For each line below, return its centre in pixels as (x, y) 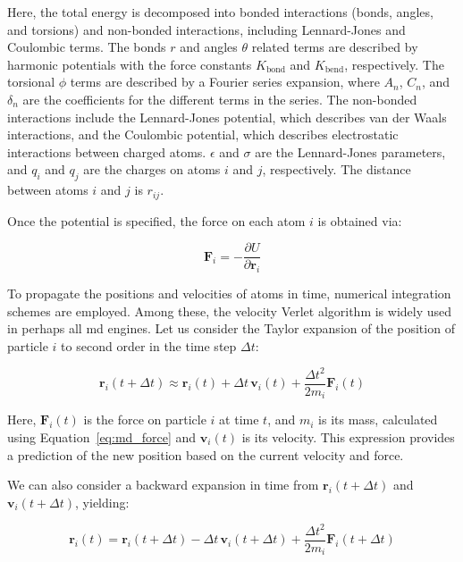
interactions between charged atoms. (107, 151)
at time (239, 419)
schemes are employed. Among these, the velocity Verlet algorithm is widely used (230, 310)
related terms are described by (335, 47)
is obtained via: (360, 220)
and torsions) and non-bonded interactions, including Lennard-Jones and (206, 29)
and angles (209, 47)
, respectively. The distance (337, 169)
